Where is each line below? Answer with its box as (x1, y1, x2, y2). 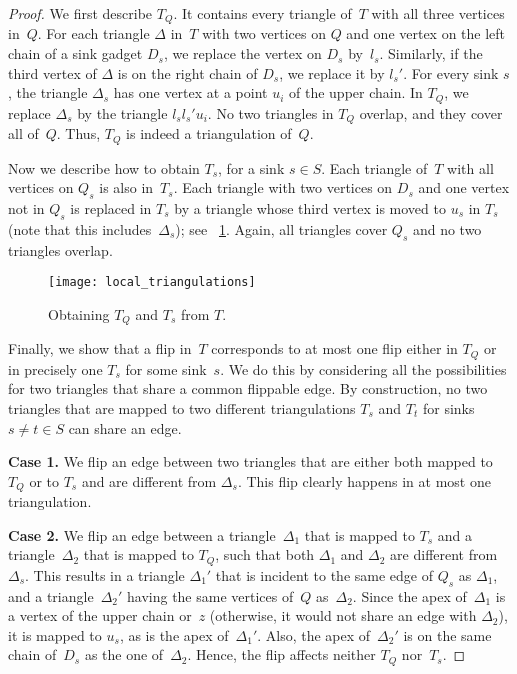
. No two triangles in (207, 102, 334, 123)
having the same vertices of (127, 585, 294, 606)
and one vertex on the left (346, 23, 506, 44)
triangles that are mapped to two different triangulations (8, 397, 356, 418)
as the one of (84, 644, 164, 665)
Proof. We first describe (8, 3, 153, 23)
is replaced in (70, 197, 152, 218)
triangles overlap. (8, 239, 113, 260)
